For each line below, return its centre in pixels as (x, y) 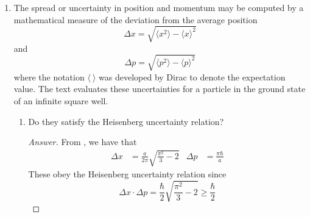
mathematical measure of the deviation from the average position (136, 19)
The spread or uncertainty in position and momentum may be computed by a (159, 7)
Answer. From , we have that (83, 142)
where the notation (49, 76)
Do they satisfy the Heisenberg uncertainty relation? (126, 121)
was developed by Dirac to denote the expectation (192, 76)
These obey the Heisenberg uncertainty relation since (127, 174)
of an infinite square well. (61, 101)
